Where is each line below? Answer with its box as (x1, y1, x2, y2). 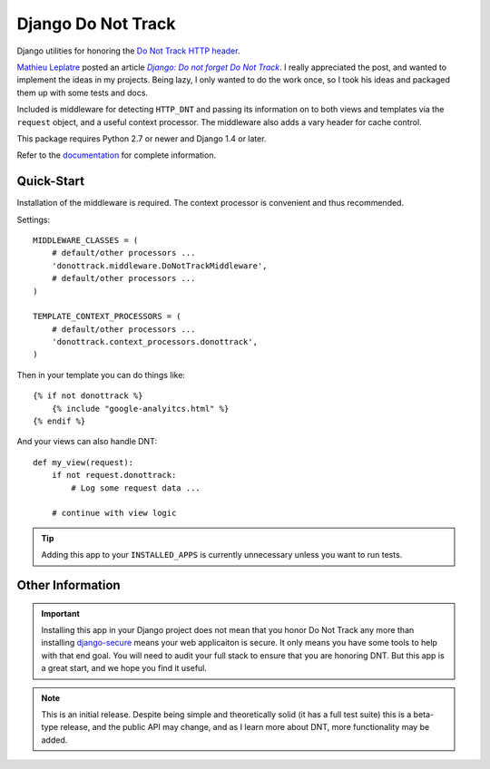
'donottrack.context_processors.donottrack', (51, 336, 259, 347)
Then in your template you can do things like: (16, 369, 186, 380)
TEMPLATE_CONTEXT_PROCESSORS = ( (33, 311, 181, 322)
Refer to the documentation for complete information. (16, 150, 217, 161)
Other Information (16, 577, 122, 593)
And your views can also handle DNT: (16, 436, 158, 447)
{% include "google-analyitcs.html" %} (51, 404, 230, 414)
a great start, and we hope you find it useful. (41, 663, 208, 674)
